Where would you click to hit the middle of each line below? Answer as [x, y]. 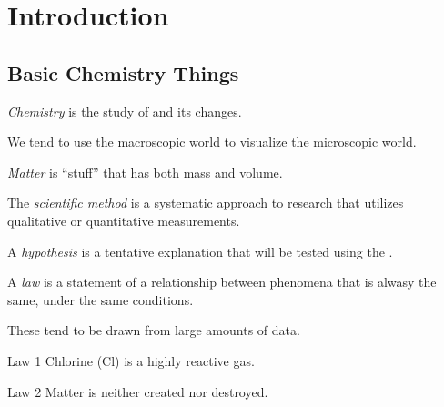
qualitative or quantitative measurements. [124, 220]
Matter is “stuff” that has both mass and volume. [145, 172]
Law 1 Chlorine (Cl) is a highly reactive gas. [131, 360]
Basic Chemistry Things [123, 72]
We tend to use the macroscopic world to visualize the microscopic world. [212, 142]
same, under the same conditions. [101, 299]
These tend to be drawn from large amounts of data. [154, 330]
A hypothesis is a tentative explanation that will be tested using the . [200, 251]
